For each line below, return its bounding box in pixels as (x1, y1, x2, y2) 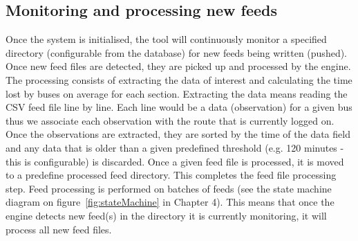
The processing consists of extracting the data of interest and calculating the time (6, 72, 352, 87)
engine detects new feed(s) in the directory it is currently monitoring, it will (6, 208, 327, 222)
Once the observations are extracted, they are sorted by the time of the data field (6, 127, 350, 141)
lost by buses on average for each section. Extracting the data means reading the (6, 86, 348, 100)
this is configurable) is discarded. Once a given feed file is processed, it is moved (6, 154, 344, 168)
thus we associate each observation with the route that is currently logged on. (6, 113, 335, 127)
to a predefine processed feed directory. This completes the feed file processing (6, 168, 337, 182)
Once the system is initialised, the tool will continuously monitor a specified (6, 32, 327, 46)
